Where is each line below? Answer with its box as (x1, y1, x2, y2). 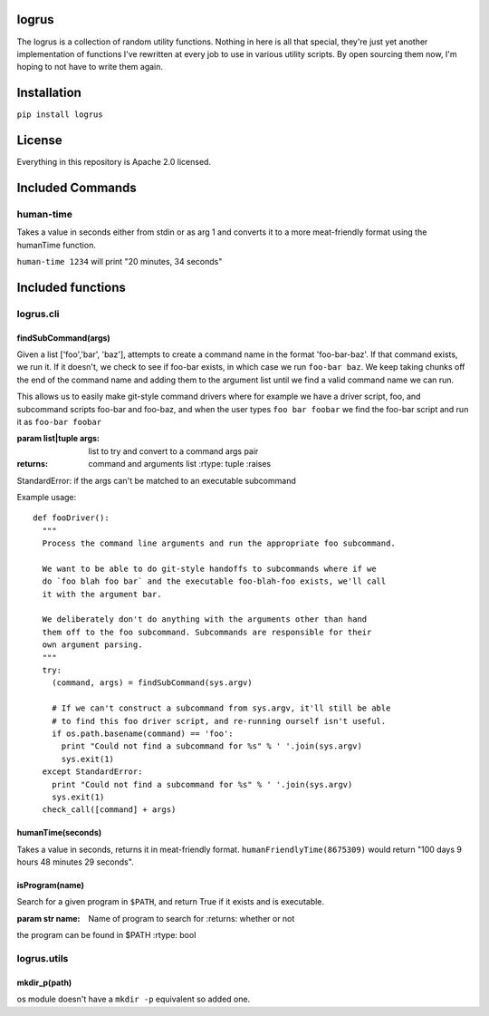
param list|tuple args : (16, 433, 100, 444)
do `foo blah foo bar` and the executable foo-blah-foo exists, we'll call (42, 576, 387, 586)
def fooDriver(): (33, 513, 110, 523)
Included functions (16, 279, 127, 295)
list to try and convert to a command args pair (88, 445, 259, 457)
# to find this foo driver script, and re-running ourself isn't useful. (51, 716, 387, 726)
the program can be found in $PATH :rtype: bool (16, 930, 197, 941)
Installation (16, 85, 81, 101)
